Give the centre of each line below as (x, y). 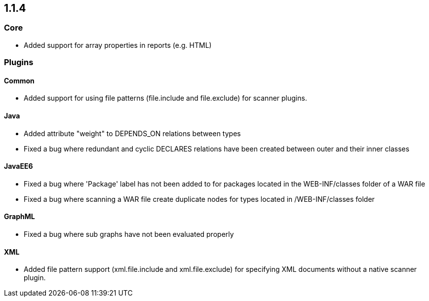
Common (19, 80)
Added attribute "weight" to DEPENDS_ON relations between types (132, 133)
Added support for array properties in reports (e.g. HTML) (118, 45)
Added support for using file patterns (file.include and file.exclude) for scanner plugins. (165, 98)
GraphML (19, 217)
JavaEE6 (19, 166)
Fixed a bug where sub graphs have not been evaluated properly (129, 234)
